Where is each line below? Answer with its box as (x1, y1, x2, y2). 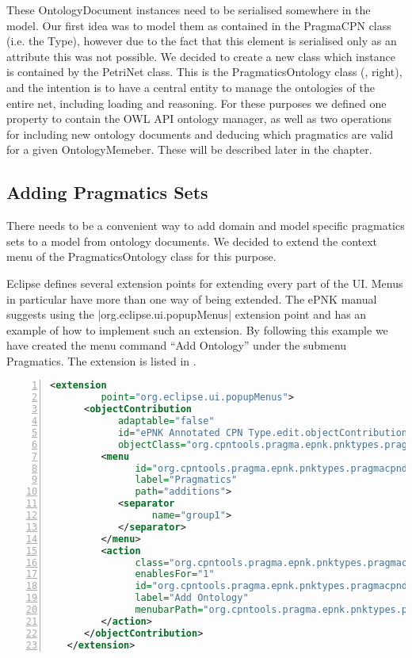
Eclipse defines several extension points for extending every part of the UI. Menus (6, 274, 403, 291)
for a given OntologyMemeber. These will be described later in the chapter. (6, 141, 372, 158)
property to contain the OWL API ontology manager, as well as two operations (6, 110, 392, 127)
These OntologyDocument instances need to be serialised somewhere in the (6, 2, 371, 17)
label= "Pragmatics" (135, 474, 238, 486)
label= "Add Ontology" (135, 592, 249, 604)
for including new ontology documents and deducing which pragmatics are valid (6, 125, 394, 142)
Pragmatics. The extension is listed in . (6, 352, 196, 369)
